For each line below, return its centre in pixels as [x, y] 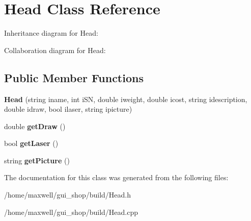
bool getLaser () [31, 143]
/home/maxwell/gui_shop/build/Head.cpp [71, 212]
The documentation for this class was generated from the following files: [116, 177]
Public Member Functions [74, 77]
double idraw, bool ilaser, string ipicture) [68, 109]
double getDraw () [35, 126]
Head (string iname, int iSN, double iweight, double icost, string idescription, [126, 99]
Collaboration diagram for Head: [55, 50]
